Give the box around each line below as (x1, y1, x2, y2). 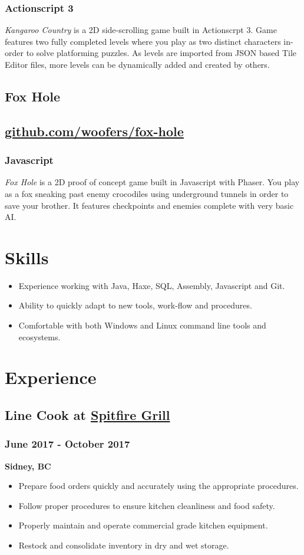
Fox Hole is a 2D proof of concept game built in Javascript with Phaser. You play (5, 176, 300, 188)
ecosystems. (18, 330, 61, 343)
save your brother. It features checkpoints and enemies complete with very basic (5, 199, 294, 211)
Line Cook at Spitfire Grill (5, 406, 170, 424)
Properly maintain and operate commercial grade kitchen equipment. (18, 519, 268, 531)
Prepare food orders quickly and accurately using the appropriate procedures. (18, 480, 299, 492)
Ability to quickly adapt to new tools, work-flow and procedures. (18, 299, 252, 311)
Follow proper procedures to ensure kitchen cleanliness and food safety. (18, 499, 275, 511)
